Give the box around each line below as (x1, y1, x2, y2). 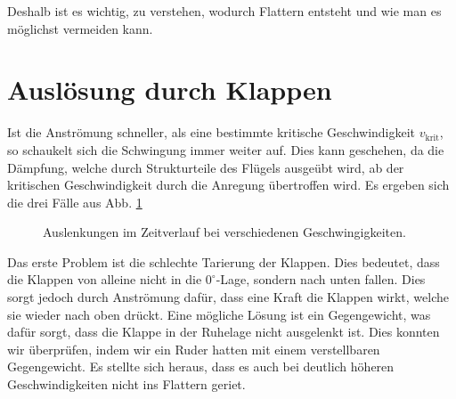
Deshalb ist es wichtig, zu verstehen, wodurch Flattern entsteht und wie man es (7, 2, 442, 20)
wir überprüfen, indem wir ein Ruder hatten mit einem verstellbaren (7, 339, 380, 358)
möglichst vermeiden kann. (7, 19, 153, 37)
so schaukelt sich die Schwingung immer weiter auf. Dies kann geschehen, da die (7, 140, 444, 159)
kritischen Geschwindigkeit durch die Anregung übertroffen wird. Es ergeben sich (7, 175, 450, 194)
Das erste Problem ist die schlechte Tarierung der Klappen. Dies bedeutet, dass (7, 252, 440, 271)
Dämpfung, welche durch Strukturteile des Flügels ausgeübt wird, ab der (7, 158, 404, 176)
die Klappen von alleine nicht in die (7, 270, 202, 289)
